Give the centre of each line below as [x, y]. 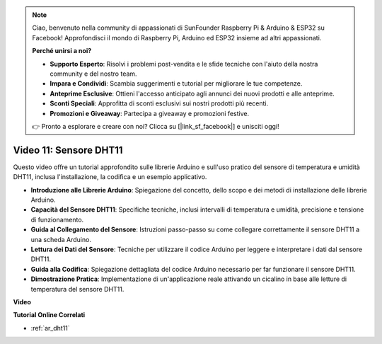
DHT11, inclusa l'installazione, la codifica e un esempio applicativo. [110, 177]
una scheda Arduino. [61, 239]
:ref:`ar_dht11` [50, 328]
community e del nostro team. [93, 74]
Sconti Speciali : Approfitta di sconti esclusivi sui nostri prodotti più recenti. [159, 103]
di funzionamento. [57, 219]
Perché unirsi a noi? [62, 51]
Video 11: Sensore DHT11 [68, 150]
